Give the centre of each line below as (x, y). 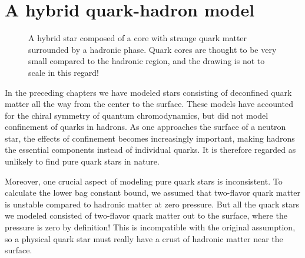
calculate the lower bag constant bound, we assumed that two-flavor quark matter (153, 192)
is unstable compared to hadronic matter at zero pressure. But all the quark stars (152, 204)
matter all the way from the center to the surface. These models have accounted (149, 104)
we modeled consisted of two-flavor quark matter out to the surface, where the (146, 215)
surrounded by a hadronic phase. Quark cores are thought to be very (152, 49)
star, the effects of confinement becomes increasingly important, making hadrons (150, 138)
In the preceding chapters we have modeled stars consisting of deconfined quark (148, 92)
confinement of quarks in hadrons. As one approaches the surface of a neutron (145, 127)
